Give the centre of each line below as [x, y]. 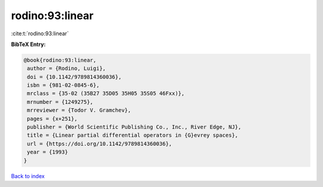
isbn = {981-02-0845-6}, [63, 85]
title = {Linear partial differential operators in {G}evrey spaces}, [133, 135]
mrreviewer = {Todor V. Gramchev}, [79, 110]
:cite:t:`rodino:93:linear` [40, 33]
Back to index [28, 176]
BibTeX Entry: [28, 44]
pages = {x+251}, [52, 119]
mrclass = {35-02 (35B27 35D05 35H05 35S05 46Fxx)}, [106, 93]
